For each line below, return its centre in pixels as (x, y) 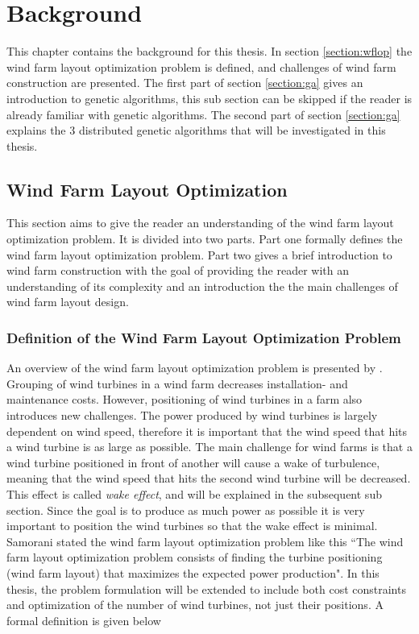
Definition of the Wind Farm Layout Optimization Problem (204, 337)
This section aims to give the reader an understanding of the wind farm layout (200, 223)
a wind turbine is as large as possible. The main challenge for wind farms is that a (209, 447)
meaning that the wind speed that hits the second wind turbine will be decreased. (209, 478)
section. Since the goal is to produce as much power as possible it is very (186, 510)
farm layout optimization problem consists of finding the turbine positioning (195, 557)
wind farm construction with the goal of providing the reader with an (178, 270)
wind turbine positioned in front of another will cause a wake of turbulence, (193, 462)
